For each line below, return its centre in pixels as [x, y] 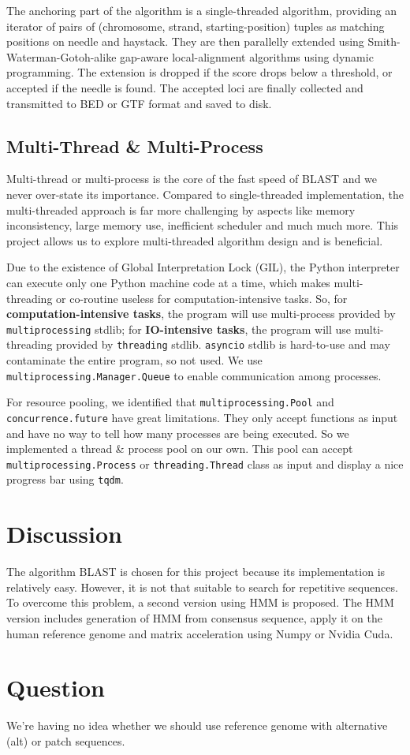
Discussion [64, 534]
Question [56, 688]
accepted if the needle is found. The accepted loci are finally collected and [185, 87]
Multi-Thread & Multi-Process [135, 146]
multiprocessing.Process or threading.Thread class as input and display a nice [205, 463]
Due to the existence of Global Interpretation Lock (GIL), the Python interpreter [203, 267]
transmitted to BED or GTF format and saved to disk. [139, 103]
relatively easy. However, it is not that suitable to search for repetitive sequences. [202, 587]
